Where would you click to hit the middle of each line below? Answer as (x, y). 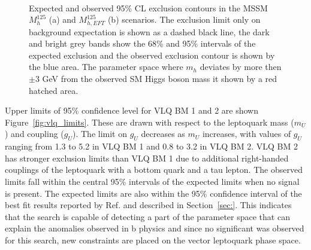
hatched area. (54, 90)
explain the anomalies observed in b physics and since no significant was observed (155, 228)
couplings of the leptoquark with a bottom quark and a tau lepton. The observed (154, 170)
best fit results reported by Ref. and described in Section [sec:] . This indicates (148, 205)
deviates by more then (241, 67)
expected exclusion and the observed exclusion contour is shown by (152, 55)
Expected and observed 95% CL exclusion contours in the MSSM (148, 7)
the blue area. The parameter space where (106, 67)
